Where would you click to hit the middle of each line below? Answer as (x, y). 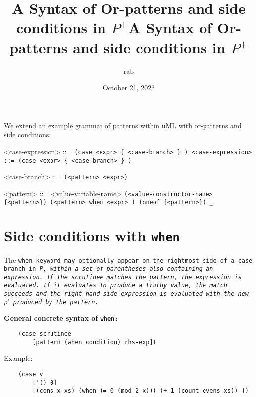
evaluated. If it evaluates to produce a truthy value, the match (116, 286)
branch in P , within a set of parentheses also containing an (109, 269)
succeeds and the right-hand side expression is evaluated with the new (126, 294)
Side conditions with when (92, 235)
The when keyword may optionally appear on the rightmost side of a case (128, 260)
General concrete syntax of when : (61, 318)
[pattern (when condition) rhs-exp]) (94, 342)
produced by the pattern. (56, 302)
